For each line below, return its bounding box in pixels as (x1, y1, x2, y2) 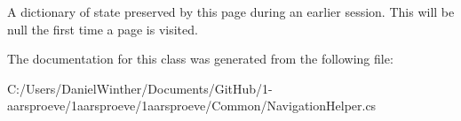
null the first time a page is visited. (7, 19, 198, 38)
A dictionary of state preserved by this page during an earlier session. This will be (7, 3, 455, 20)
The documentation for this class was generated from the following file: (7, 49, 393, 68)
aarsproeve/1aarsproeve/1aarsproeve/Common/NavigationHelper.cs (7, 96, 377, 115)
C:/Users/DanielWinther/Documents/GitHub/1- (7, 79, 273, 97)
